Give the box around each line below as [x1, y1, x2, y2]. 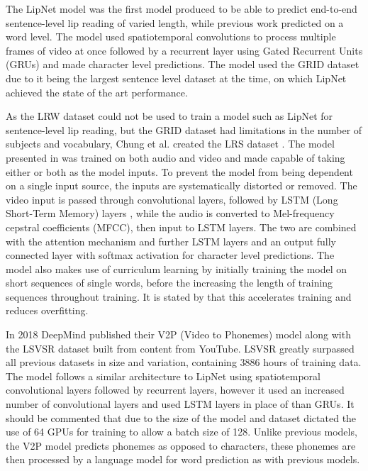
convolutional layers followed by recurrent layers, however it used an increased [6, 382, 345, 397]
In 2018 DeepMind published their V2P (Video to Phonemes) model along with [6, 327, 351, 342]
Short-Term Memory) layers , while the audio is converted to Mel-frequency [6, 206, 335, 221]
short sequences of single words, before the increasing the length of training [6, 275, 333, 290]
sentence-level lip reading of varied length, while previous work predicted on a [6, 15, 344, 30]
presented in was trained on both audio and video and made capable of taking [6, 150, 345, 165]
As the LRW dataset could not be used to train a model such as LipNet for [6, 109, 333, 123]
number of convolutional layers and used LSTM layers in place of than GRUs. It [6, 397, 355, 411]
